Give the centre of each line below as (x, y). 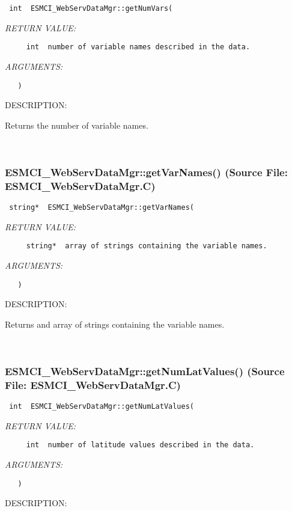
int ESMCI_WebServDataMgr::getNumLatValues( (102, 407)
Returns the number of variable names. (77, 125)
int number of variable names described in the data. (138, 47)
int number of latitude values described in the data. (140, 445)
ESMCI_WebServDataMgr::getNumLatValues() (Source (145, 371)
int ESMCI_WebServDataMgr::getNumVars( (91, 8)
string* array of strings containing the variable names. (147, 246)
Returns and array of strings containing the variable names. (115, 324)
